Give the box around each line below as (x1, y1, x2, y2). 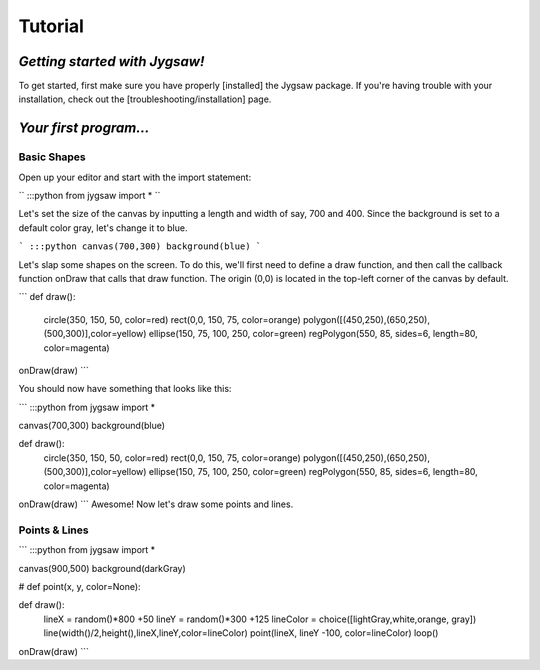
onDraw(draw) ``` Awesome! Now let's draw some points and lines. (18, 498, 294, 510)
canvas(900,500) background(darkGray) (18, 562, 187, 574)
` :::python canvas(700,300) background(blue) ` (18, 241, 262, 252)
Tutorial (18, 15, 85, 37)
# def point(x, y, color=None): (18, 580, 141, 592)
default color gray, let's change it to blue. (18, 221, 188, 234)
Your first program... (18, 120, 150, 137)
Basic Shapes (18, 150, 87, 164)
